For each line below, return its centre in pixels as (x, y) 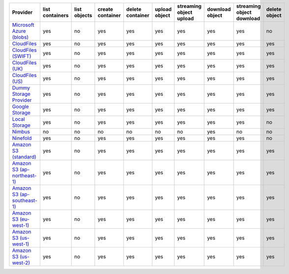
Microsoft (23, 25)
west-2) (21, 263)
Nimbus (21, 132)
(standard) (24, 157)
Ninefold (22, 138)
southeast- (25, 200)
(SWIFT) (22, 56)
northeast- (24, 176)
